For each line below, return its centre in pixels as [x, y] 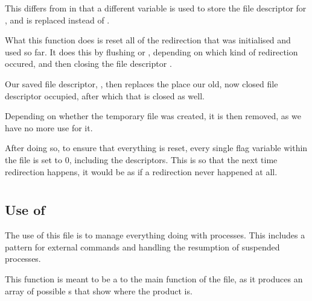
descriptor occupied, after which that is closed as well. [105, 95]
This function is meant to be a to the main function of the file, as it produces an [154, 278]
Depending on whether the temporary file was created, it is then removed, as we [153, 116]
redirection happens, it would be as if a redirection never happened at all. [141, 171]
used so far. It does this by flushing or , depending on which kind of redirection [151, 51]
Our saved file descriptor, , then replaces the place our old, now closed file [142, 83]
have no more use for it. [49, 127]
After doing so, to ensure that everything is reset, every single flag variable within [156, 148]
